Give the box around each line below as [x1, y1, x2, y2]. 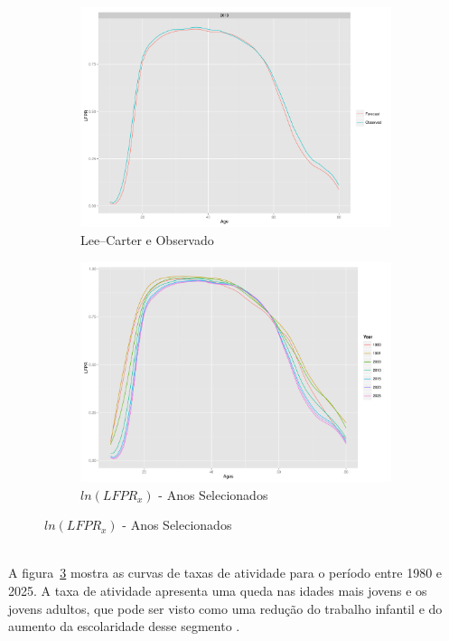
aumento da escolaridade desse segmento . [8, 617, 240, 636]
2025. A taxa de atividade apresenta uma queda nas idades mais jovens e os [8, 581, 427, 600]
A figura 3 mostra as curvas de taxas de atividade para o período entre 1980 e [8, 563, 443, 582]
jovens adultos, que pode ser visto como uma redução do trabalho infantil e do [8, 599, 443, 617]
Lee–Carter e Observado [80, 231, 214, 250]
